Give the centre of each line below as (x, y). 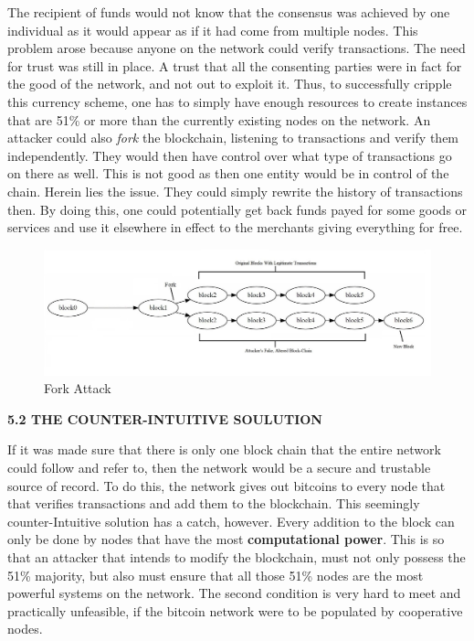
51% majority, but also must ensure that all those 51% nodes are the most (216, 575)
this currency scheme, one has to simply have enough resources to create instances (237, 101)
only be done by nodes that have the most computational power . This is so (226, 539)
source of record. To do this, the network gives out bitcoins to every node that (226, 485)
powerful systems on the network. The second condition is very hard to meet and (234, 593)
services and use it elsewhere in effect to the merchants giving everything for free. (235, 227)
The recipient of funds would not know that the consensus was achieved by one (229, 12)
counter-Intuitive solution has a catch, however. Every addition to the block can (231, 521)
